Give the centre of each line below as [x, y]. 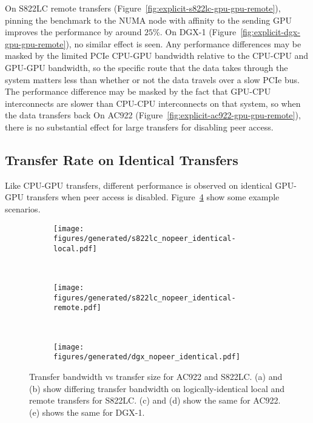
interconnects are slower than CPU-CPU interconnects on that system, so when [153, 103]
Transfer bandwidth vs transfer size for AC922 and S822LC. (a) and [156, 376]
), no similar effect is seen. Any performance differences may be [183, 43]
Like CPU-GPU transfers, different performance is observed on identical [139, 185]
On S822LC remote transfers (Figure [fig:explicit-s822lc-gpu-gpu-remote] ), [143, 8]
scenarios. [23, 208]
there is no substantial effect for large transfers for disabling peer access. [139, 127]
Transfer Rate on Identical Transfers [122, 159]
